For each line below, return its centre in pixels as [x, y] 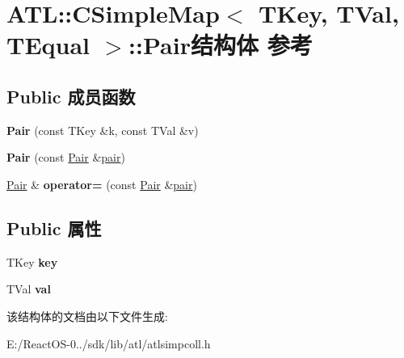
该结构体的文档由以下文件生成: [87, 316]
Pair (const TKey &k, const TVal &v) [103, 130]
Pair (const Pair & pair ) [66, 157]
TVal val [29, 289]
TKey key [32, 261]
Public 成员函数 [71, 96]
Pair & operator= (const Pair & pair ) [102, 184]
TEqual [48, 45]
